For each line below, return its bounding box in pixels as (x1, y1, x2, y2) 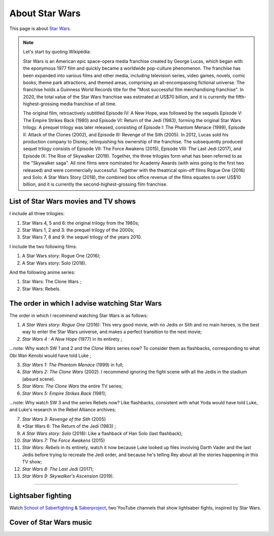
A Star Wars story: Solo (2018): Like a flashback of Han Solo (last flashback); (22, 430, 183, 436)
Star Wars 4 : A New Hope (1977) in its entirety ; (22, 336, 122, 342)
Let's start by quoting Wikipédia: (23, 49, 91, 55)
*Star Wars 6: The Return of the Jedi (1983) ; (22, 423, 116, 429)
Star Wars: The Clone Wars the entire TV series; (22, 383, 123, 389)
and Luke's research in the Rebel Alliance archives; (9, 407, 116, 413)
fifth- (235, 94, 247, 100)
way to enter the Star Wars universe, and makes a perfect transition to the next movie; (22, 329, 202, 335)
